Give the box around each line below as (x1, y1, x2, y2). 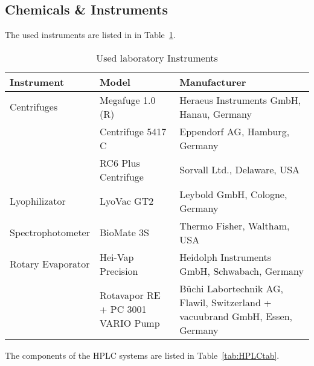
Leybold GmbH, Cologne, (179, 187, 287, 201)
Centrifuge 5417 (100, 124, 167, 138)
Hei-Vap (100, 249, 134, 264)
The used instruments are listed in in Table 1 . (5, 28, 176, 41)
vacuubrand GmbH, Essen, (179, 309, 293, 323)
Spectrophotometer (10, 225, 90, 240)
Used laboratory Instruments (96, 50, 218, 65)
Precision (100, 263, 138, 278)
